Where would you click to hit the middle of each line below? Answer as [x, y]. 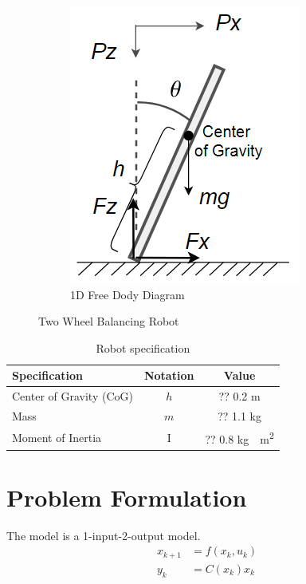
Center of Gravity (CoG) [73, 396]
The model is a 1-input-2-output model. [104, 535]
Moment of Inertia [57, 437]
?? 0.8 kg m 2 [239, 437]
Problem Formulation [127, 497]
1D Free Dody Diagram [127, 294]
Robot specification [143, 347]
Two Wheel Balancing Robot [109, 321]
